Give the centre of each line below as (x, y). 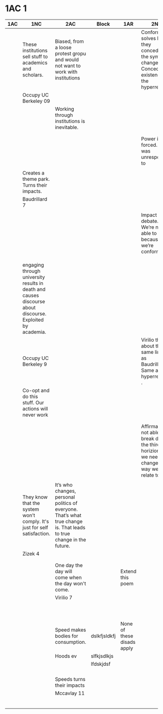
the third (151, 444)
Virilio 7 (64, 598)
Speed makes (71, 630)
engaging (33, 265)
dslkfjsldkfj (103, 636)
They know (35, 497)
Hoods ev (66, 656)
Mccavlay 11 (70, 693)
